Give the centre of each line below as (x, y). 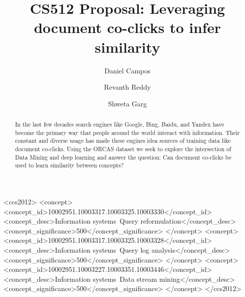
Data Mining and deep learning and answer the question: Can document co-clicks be (123, 157)
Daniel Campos (127, 70)
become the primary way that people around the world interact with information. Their (127, 132)
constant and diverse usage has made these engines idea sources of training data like (123, 141)
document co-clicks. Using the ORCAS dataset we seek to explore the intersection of (123, 149)
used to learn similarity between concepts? (69, 165)
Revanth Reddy (127, 87)
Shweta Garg (127, 103)
